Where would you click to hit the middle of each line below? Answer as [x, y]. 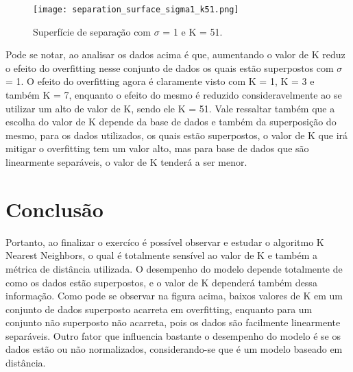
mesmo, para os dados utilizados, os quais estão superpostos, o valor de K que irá [177, 135]
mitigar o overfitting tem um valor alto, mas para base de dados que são [157, 148]
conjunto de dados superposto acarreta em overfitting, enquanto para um [159, 309]
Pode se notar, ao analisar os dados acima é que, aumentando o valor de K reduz [175, 54]
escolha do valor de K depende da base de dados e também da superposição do [171, 122]
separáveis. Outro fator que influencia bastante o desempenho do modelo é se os [173, 335]
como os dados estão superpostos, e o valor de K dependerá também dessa [161, 282]
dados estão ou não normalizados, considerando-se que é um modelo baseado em [174, 349]
